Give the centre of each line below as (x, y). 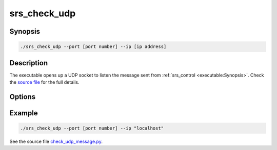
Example (24, 113)
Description (29, 63)
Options (23, 97)
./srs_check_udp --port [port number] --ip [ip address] (93, 47)
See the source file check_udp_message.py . (56, 142)
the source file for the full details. (44, 82)
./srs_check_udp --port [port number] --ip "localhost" (92, 128)
